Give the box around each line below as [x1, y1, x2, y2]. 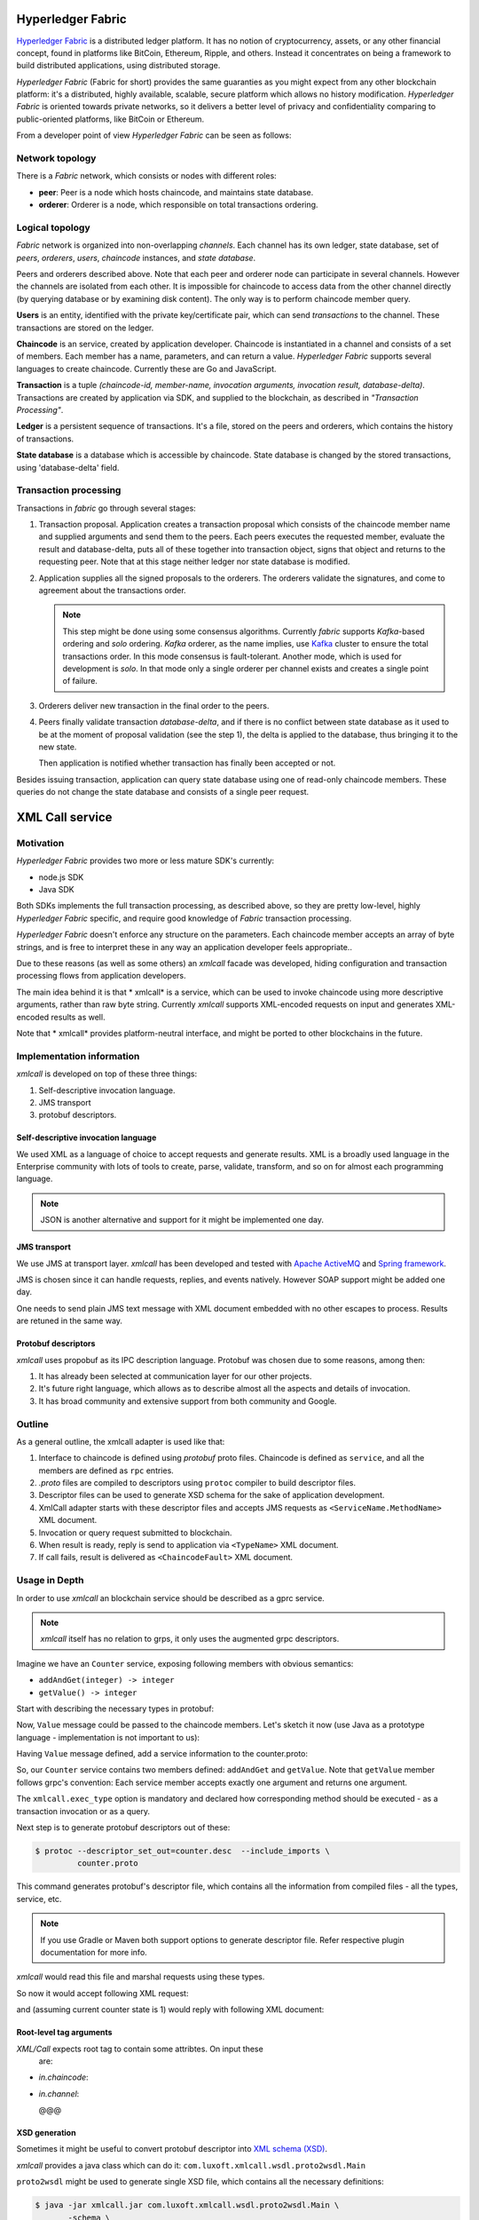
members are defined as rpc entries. [38, 1465, 175, 1476]
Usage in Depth [16, 1574, 84, 1587]
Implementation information [16, 1050, 140, 1062]
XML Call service [16, 809, 113, 825]
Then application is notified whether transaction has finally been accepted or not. [38, 757, 336, 768]
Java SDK [38, 884, 75, 895]
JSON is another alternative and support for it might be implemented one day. [40, 1215, 324, 1225]
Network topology [16, 152, 97, 164]
